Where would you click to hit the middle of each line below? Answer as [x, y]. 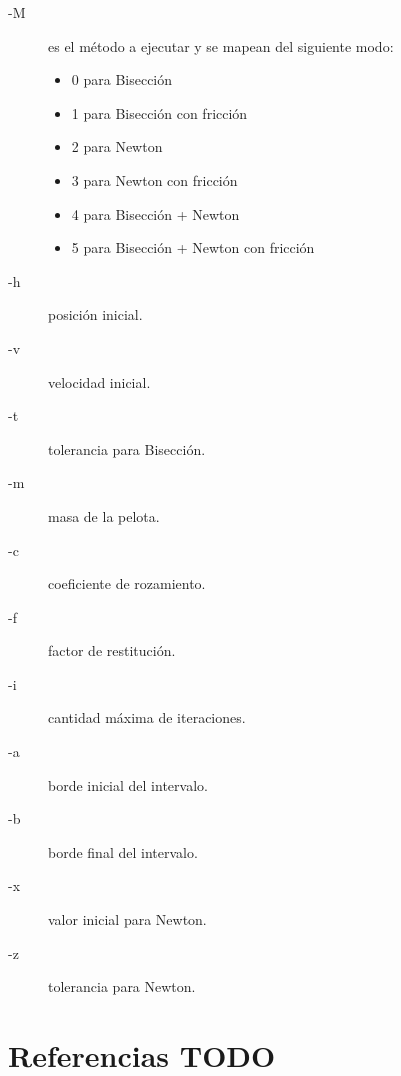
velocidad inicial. [99, 381]
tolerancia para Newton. [122, 986]
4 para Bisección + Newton [155, 213]
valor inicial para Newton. [127, 919]
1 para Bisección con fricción [159, 112]
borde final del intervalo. [123, 851]
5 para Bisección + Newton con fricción [193, 247]
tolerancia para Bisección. [127, 448]
